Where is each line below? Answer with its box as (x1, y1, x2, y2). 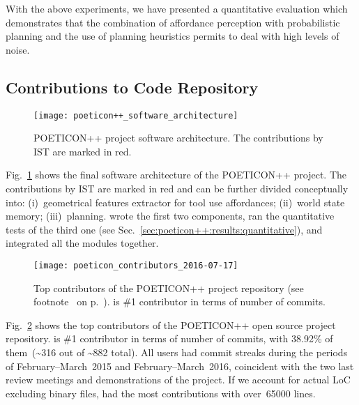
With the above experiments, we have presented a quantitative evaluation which (6, 1, 348, 15)
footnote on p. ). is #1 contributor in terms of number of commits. (33, 294, 326, 309)
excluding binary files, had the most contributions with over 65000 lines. (6, 385, 316, 400)
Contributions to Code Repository (6, 76, 259, 98)
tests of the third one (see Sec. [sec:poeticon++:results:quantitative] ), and (6, 222, 323, 236)
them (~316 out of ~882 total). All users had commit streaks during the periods (6, 345, 348, 360)
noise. (6, 42, 30, 56)
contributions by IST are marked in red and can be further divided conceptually (6, 181, 349, 196)
